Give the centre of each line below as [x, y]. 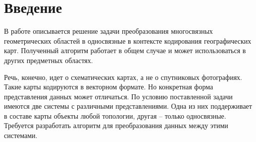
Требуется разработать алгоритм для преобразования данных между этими [116, 125]
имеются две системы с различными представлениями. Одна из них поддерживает [128, 106]
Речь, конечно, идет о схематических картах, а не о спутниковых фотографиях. [123, 77]
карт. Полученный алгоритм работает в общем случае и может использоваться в [125, 50]
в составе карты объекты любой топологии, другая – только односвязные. [115, 115]
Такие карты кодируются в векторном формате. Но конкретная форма [109, 87]
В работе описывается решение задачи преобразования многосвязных [108, 31]
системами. [21, 135]
